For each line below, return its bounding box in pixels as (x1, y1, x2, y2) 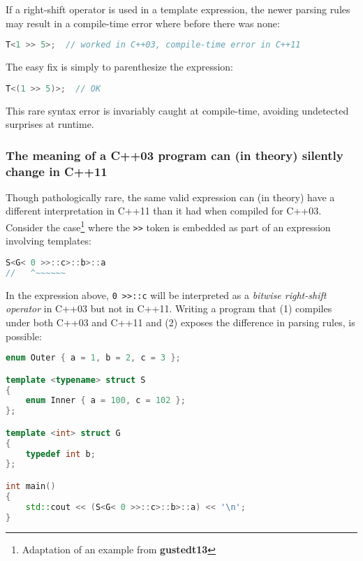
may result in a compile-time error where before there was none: (6, 15, 280, 30)
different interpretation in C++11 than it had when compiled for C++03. (6, 203, 322, 218)
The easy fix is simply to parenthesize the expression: (6, 59, 234, 74)
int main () (6, 481, 56, 491)
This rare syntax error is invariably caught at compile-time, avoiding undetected (6, 103, 349, 117)
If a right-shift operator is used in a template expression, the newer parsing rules (6, 2, 350, 16)
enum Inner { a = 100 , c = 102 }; (25, 395, 186, 406)
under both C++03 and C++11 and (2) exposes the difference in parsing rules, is (6, 314, 355, 329)
